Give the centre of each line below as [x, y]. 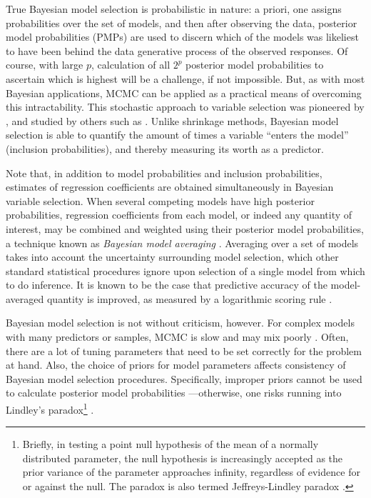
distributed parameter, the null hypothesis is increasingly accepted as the [183, 458]
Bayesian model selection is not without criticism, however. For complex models [180, 323]
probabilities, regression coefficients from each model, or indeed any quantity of [179, 215]
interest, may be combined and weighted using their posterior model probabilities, [185, 228]
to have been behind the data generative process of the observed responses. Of [177, 50]
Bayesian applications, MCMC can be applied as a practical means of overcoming [184, 93]
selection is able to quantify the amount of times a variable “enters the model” [177, 135]
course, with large [45, 65]
